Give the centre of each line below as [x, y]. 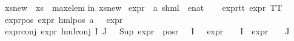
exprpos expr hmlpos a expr [64, 19]
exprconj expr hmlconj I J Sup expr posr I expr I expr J [147, 31]
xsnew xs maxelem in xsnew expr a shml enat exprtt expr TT [144, 7]
